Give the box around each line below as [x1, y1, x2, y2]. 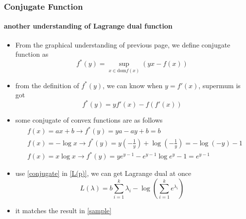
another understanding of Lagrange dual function [4, 21, 173, 31]
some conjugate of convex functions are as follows [15, 115, 163, 125]
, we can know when [103, 80, 163, 90]
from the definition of [15, 80, 79, 90]
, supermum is [198, 80, 241, 90]
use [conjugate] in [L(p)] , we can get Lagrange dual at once [15, 168, 192, 178]
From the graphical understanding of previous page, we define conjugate [15, 39, 230, 49]
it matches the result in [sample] [15, 205, 112, 216]
